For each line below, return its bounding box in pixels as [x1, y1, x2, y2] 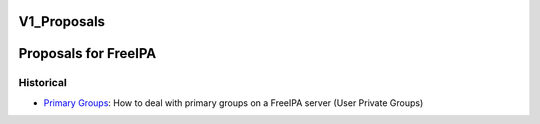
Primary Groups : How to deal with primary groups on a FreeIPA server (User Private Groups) [43, 96, 424, 109]
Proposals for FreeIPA [18, 45, 157, 62]
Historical [18, 76, 67, 90]
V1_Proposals [18, 13, 105, 30]
